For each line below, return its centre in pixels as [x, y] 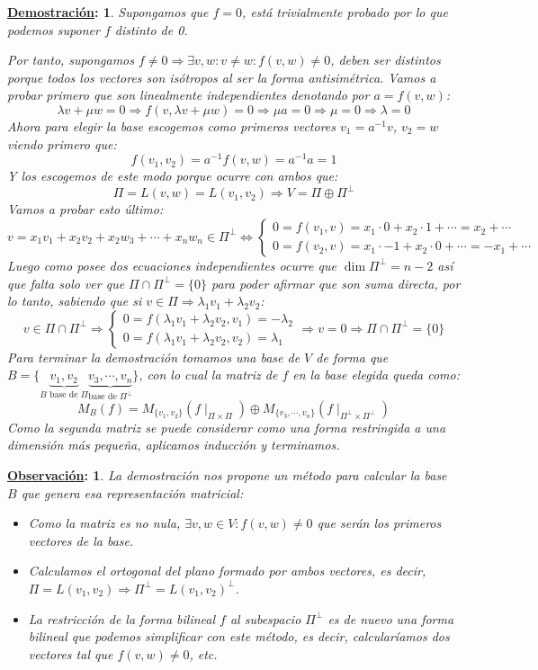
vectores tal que [71, 653]
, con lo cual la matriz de [208, 375]
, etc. [203, 653]
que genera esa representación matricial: [132, 492]
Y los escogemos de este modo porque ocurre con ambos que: [173, 176]
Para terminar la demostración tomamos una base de [154, 357]
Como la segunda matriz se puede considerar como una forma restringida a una [227, 427]
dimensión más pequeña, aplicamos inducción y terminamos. [174, 445]
